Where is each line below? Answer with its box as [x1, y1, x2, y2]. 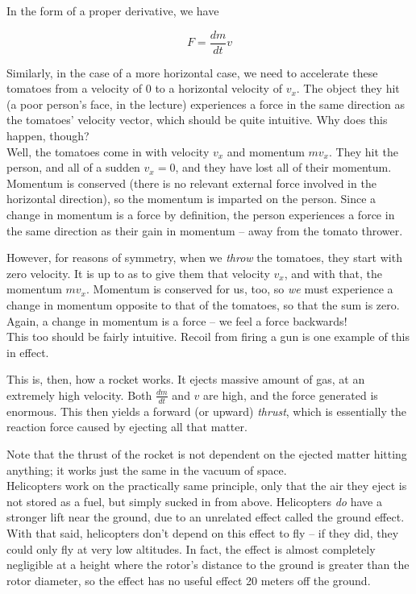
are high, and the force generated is [203, 386, 378, 403]
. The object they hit [296, 80, 400, 97]
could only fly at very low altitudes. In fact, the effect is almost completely [6, 540, 376, 557]
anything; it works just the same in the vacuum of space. [6, 461, 287, 478]
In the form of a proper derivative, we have [6, 2, 219, 19]
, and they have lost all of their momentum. [175, 159, 392, 176]
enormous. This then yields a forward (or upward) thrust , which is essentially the [6, 402, 406, 419]
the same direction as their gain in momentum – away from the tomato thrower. [6, 222, 403, 239]
